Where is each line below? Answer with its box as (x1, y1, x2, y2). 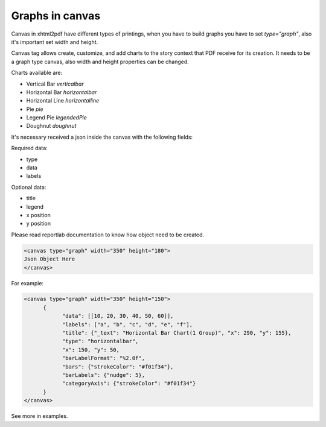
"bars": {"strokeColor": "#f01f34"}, (62, 363, 174, 370)
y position (26, 220, 51, 227)
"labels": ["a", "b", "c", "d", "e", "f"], (62, 321, 193, 328)
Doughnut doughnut (26, 122, 77, 130)
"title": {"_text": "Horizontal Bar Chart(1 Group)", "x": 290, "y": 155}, (62, 329, 292, 337)
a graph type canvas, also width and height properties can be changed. (11, 58, 190, 65)
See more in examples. (11, 413, 68, 420)
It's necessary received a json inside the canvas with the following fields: (11, 133, 193, 141)
